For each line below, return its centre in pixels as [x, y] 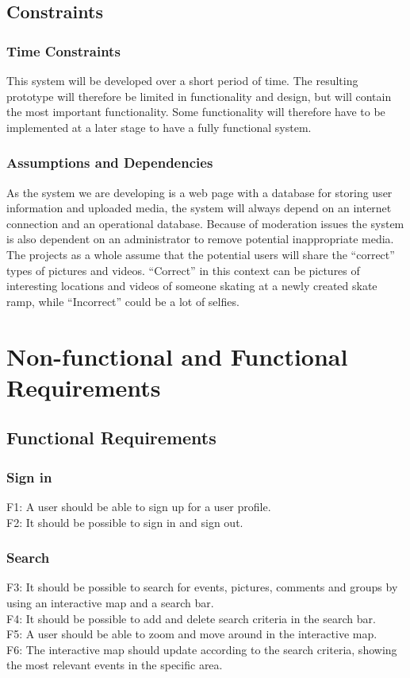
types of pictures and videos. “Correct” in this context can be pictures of [183, 270]
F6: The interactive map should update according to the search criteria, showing [202, 649]
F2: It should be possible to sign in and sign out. [125, 522]
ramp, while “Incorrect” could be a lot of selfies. [123, 301]
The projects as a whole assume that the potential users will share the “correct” [201, 254]
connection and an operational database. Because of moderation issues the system [205, 223]
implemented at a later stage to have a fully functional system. [159, 127]
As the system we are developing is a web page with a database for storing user [199, 192]
